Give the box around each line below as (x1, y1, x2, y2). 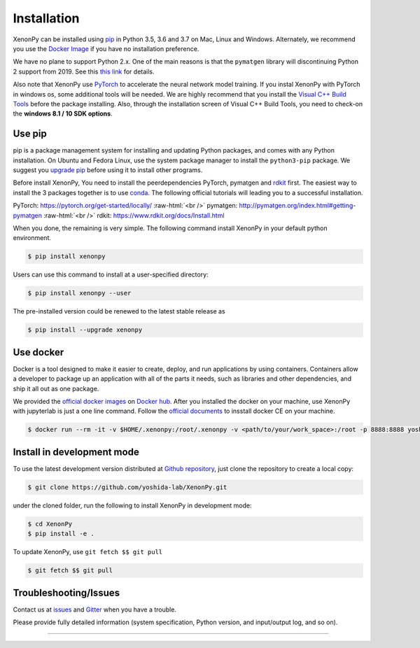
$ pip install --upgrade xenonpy (27, 326, 143, 334)
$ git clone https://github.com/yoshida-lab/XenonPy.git (27, 483, 227, 491)
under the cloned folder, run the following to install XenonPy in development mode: (13, 501, 252, 509)
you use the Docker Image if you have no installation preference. (13, 44, 199, 52)
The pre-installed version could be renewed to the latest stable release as (13, 307, 225, 316)
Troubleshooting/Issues (13, 586, 120, 598)
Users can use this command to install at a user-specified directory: (13, 270, 209, 279)
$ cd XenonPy (27, 520, 73, 528)
